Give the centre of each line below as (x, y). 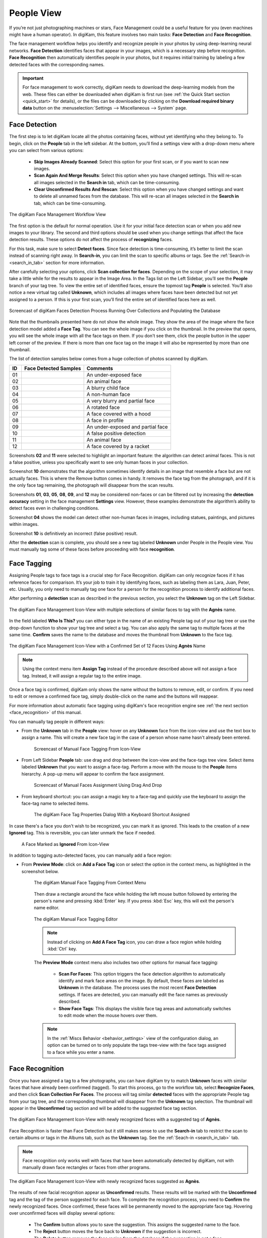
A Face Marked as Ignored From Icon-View (66, 844)
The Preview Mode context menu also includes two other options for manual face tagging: (126, 963)
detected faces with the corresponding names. (57, 64)
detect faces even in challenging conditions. (54, 508)
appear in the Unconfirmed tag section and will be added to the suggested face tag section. (103, 1108)
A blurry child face (108, 388)
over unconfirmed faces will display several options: (62, 1213)
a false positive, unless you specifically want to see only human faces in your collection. (99, 463)
